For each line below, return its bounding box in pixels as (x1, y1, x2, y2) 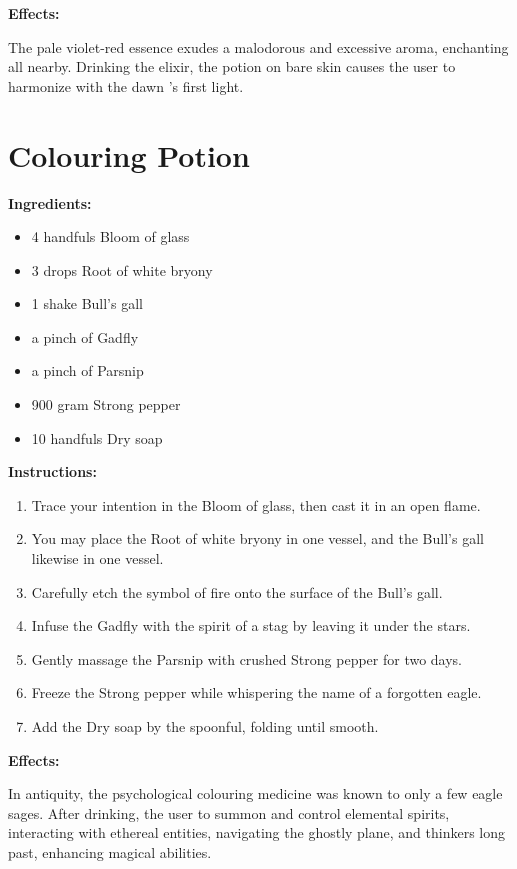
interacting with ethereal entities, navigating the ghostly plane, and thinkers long (8, 822, 505, 843)
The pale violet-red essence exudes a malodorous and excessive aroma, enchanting (8, 36, 509, 57)
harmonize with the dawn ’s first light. (8, 75, 244, 96)
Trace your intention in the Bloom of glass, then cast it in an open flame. (31, 494, 481, 515)
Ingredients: (8, 192, 92, 213)
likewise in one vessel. (31, 548, 164, 569)
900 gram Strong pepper (31, 394, 181, 415)
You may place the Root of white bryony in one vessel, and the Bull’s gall (31, 528, 484, 549)
